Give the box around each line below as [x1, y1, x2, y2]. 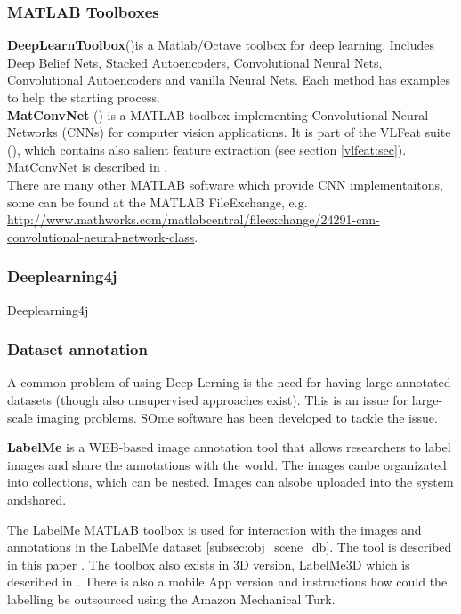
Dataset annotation [7, 338, 148, 360]
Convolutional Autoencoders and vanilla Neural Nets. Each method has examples [7, 70, 450, 89]
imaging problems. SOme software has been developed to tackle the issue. [36, 408, 438, 426]
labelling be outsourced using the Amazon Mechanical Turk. [7, 589, 336, 608]
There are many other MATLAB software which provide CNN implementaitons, [7, 174, 443, 193]
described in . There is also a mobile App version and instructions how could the [7, 572, 448, 591]
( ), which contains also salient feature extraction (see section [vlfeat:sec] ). [7, 140, 407, 158]
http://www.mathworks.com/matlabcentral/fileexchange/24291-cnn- [7, 210, 380, 229]
